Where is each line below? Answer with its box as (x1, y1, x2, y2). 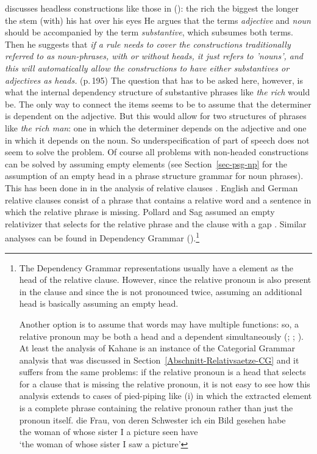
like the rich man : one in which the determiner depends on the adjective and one (5, 121, 307, 134)
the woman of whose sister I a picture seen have (19, 425, 198, 438)
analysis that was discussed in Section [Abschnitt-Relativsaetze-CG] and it (19, 353, 299, 366)
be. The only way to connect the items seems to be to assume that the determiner (5, 97, 312, 110)
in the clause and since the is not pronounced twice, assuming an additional (19, 285, 302, 298)
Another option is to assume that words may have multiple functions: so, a (19, 317, 299, 330)
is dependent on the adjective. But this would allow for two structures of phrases (5, 109, 307, 122)
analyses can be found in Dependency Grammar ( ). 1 (5, 230, 200, 244)
